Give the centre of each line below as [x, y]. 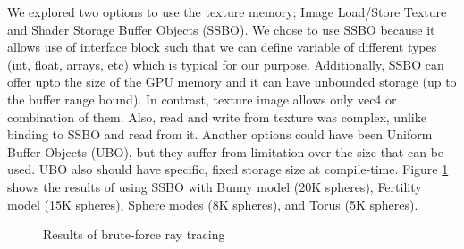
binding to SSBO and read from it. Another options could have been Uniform [220, 134]
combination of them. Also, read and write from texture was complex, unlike [217, 116]
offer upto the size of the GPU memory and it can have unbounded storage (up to [232, 82]
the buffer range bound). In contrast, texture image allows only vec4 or [202, 99]
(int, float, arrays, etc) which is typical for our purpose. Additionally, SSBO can [226, 64]
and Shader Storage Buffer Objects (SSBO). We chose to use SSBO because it [221, 29]
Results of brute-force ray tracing [134, 234]
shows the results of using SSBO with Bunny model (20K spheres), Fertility [215, 186]
